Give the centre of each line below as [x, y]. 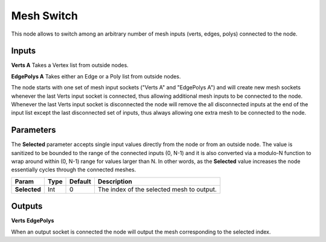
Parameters [34, 130]
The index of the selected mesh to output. [157, 189]
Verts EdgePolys [33, 221]
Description [115, 181]
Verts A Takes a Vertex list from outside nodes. [70, 65]
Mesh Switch [45, 16]
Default [81, 181]
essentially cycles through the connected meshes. [74, 170]
